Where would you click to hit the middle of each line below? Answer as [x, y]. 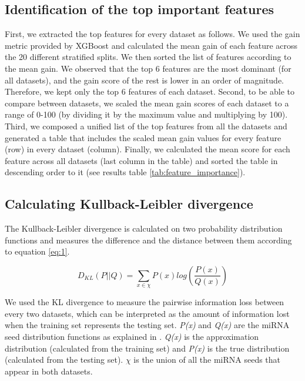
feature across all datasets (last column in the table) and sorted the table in [141, 160]
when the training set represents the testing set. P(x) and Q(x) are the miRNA [147, 325]
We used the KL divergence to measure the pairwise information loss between [145, 302]
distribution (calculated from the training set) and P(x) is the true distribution [147, 348]
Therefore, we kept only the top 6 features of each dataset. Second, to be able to [150, 91]
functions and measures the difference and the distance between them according [148, 240]
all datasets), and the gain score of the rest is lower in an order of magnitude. [145, 80]
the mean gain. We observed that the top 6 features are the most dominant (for [148, 68]
